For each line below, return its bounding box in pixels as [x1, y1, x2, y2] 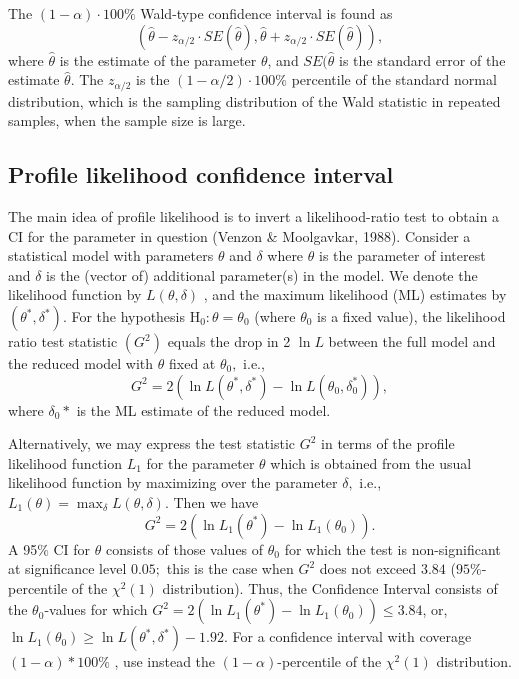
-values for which [44, 599, 148, 620]
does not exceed [319, 558, 417, 579]
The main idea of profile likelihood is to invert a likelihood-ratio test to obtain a [8, 206, 500, 227]
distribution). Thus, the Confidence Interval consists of [162, 577, 498, 598]
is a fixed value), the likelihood [317, 306, 506, 326]
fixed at [169, 353, 216, 373]
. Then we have [164, 491, 259, 512]
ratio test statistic [8, 331, 118, 351]
